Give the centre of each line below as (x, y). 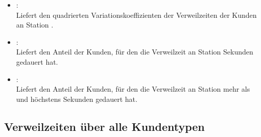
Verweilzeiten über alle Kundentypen (104, 126)
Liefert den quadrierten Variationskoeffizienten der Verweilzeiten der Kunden (136, 15)
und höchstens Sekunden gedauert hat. (77, 99)
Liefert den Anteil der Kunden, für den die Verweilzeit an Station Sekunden (135, 52)
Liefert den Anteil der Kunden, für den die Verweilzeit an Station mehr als (133, 89)
